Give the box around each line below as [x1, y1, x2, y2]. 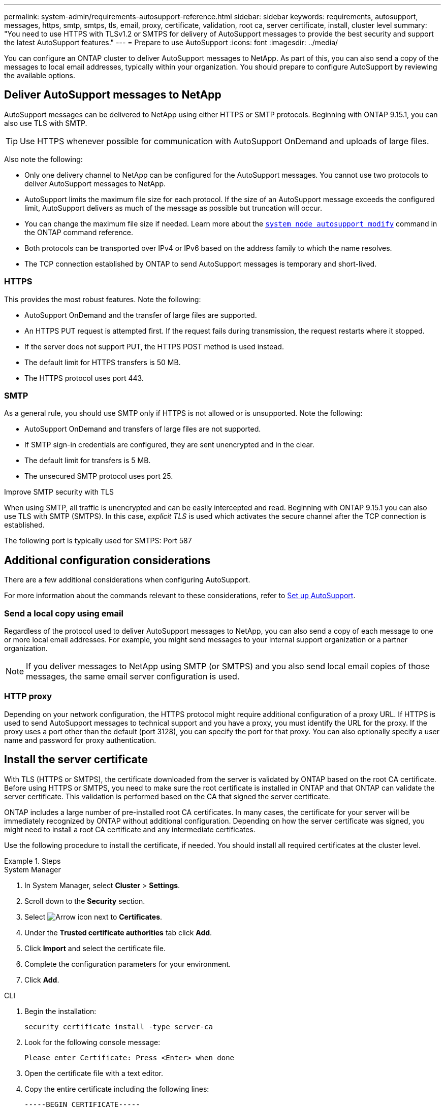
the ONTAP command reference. [24, 227, 133, 237]
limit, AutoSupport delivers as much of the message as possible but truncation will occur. [24, 203, 322, 212]
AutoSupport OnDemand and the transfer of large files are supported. [24, 310, 257, 319]
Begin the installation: [24, 1006, 97, 1016]
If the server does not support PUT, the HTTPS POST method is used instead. [24, 342, 284, 351]
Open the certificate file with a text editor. [24, 1068, 163, 1078]
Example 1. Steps [4, 856, 61, 865]
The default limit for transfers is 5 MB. [24, 456, 151, 465]
